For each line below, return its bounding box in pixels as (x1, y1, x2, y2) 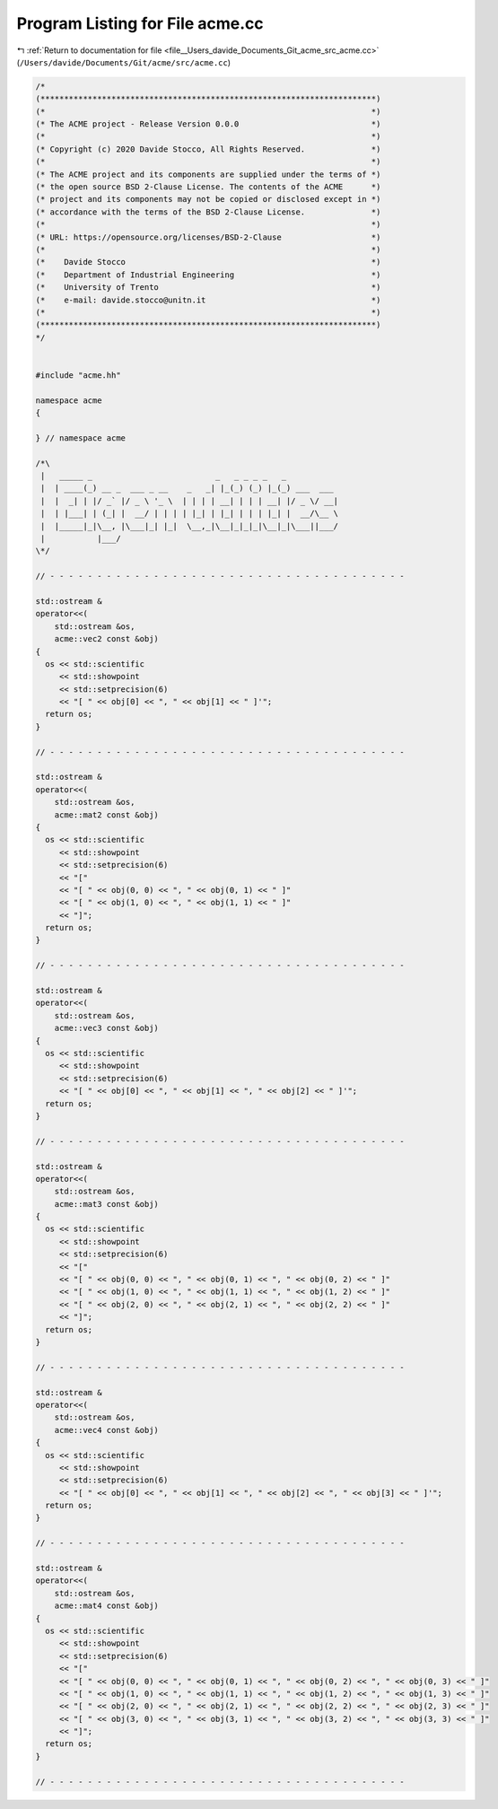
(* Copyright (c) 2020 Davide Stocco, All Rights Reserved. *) (35, 144, 381, 154)
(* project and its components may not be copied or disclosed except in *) (35, 194, 381, 205)
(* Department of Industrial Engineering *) (35, 269, 381, 280)
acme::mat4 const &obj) (54, 1601, 159, 1611)
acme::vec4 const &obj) (54, 1425, 159, 1435)
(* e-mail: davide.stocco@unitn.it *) (35, 294, 381, 305)
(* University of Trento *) (35, 283, 381, 293)
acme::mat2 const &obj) (54, 809, 159, 820)
